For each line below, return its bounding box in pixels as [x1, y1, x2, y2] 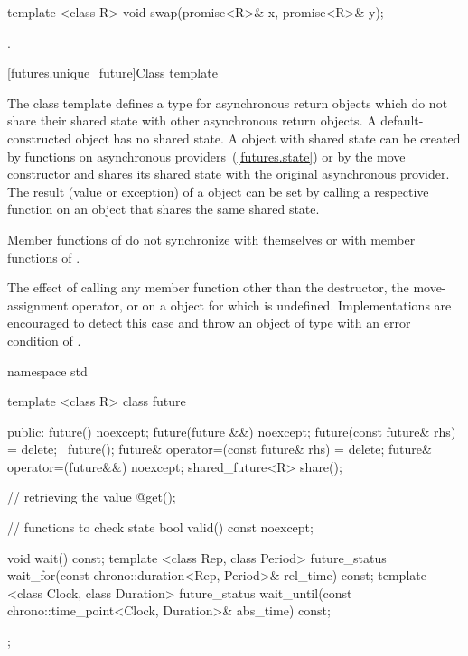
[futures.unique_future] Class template [7, 63, 218, 82]
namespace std [7, 361, 88, 380]
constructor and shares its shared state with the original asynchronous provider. [7, 164, 450, 183]
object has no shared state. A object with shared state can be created [75, 128, 461, 147]
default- [380, 111, 424, 130]
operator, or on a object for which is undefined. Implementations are [72, 295, 452, 314]
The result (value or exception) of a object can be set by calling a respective [7, 181, 429, 200]
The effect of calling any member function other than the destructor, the [7, 278, 409, 297]
